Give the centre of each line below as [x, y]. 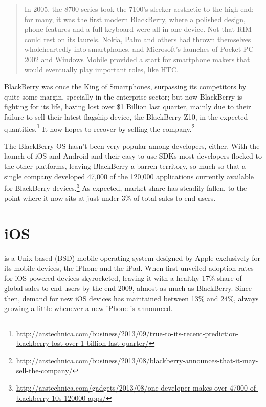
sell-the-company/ [44, 370]
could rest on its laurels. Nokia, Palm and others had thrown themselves [138, 39]
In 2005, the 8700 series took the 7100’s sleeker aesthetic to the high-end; [139, 9]
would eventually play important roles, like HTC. [101, 69]
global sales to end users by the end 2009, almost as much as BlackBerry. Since [128, 288]
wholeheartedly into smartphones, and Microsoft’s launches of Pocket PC [139, 49]
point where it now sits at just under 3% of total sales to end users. [110, 198]
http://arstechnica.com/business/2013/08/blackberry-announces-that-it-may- [137, 360]
